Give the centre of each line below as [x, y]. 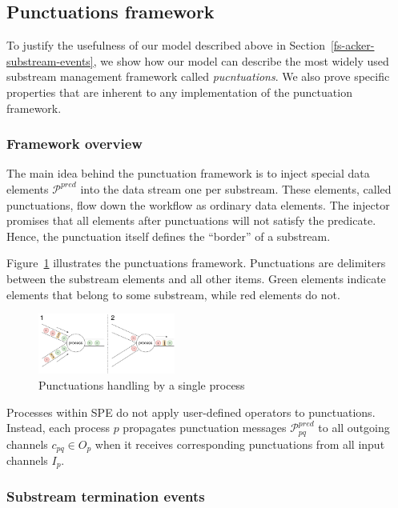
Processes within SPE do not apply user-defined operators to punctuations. [191, 412]
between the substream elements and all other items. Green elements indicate [196, 278]
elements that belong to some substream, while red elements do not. [173, 294]
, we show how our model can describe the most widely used [241, 60]
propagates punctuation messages [205, 428]
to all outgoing [354, 428]
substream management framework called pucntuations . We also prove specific [198, 76]
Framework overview [74, 144]
